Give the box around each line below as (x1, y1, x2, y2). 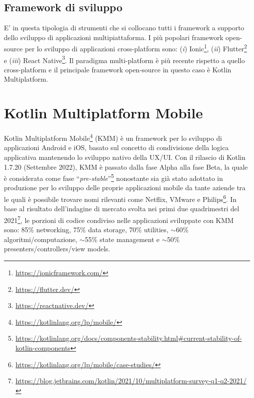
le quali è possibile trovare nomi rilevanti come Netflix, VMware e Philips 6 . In (4, 193, 237, 204)
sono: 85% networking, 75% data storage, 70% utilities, (4, 224, 169, 235)
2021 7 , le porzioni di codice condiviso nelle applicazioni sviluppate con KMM (4, 213, 234, 225)
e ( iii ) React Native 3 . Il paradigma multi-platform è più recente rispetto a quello (4, 53, 245, 65)
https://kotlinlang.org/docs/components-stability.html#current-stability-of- (15, 333, 242, 343)
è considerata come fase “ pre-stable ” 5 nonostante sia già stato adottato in (4, 172, 223, 183)
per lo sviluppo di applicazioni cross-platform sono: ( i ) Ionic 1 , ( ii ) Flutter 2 (24, 42, 247, 54)
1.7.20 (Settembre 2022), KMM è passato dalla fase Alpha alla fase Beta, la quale (4, 161, 248, 172)
